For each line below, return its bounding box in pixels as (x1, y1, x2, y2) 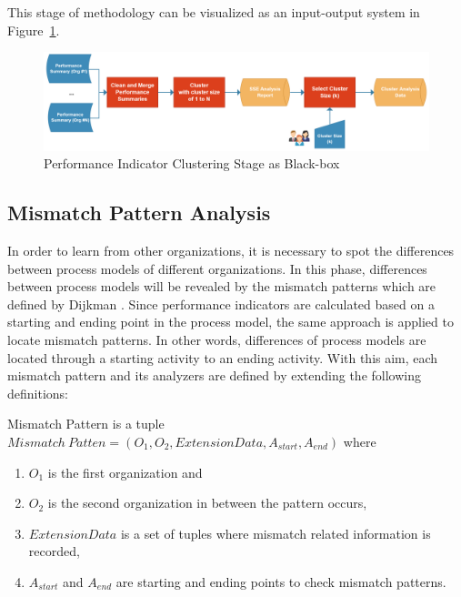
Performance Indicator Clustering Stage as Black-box (44, 154, 340, 173)
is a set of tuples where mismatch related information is (120, 523, 431, 542)
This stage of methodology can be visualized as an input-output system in (7, 3, 420, 21)
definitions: (7, 383, 68, 402)
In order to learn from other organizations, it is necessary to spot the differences (7, 241, 455, 260)
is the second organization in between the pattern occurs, (47, 493, 367, 512)
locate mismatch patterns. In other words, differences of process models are (7, 330, 426, 349)
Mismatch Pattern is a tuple (7, 414, 165, 433)
